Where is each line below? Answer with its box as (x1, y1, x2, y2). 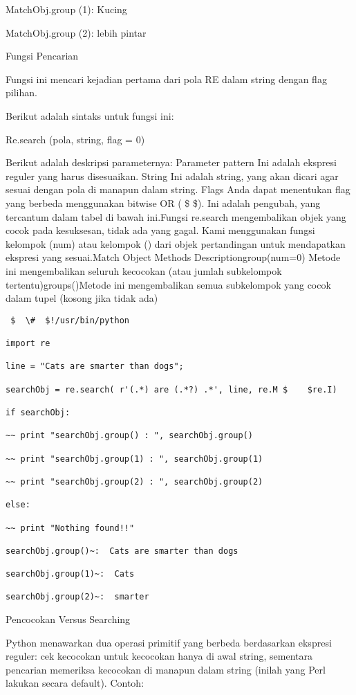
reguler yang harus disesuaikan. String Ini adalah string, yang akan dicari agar (6, 168, 339, 183)
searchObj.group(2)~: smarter (6, 592, 149, 602)
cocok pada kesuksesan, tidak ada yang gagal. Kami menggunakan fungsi (6, 223, 315, 237)
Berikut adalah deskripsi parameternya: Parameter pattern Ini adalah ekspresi (6, 155, 337, 170)
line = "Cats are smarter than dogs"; (6, 361, 184, 372)
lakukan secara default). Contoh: (6, 676, 144, 690)
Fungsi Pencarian (6, 48, 79, 63)
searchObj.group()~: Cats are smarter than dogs (6, 545, 238, 556)
